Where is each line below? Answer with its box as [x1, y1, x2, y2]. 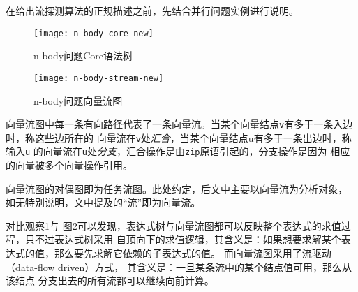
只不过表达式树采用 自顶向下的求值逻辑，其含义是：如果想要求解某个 [24, 232, 341, 247]
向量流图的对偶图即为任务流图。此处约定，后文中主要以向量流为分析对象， [6, 181, 348, 196]
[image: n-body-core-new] [33, 28, 154, 38]
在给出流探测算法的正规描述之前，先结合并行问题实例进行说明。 [6, 3, 299, 17]
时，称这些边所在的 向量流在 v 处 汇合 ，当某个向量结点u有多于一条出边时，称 [6, 130, 352, 145]
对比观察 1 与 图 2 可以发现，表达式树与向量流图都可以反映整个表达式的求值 [6, 218, 341, 233]
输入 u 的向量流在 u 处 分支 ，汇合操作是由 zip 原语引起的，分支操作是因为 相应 [6, 144, 350, 159]
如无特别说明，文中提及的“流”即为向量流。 [6, 195, 201, 210]
